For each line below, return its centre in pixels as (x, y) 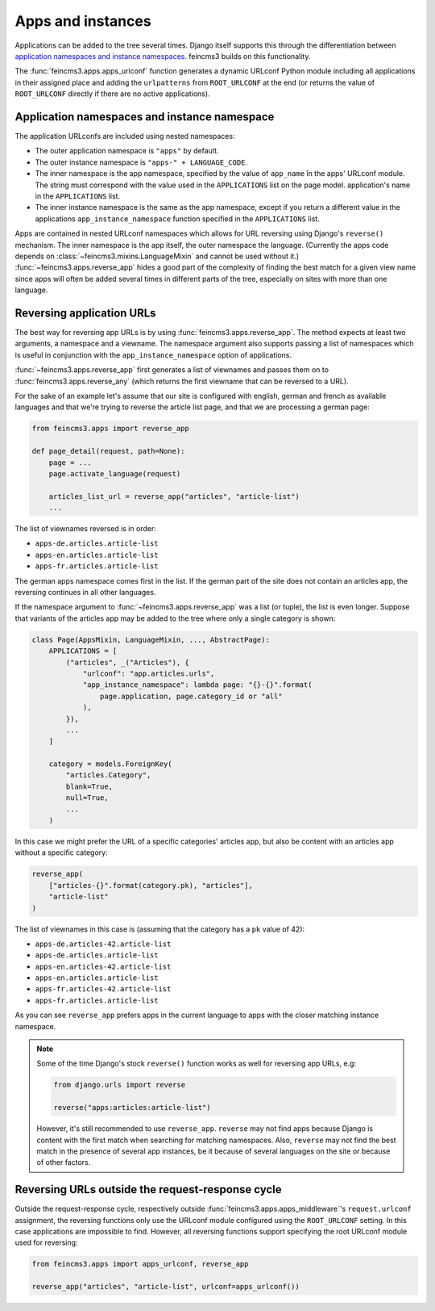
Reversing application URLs (85, 313)
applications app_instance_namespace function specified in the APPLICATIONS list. (177, 219)
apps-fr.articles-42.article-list (103, 989)
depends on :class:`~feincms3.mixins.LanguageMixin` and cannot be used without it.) (157, 256)
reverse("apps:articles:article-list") (132, 1108)
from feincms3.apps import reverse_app (110, 429)
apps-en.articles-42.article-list (103, 966)
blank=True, (89, 786)
